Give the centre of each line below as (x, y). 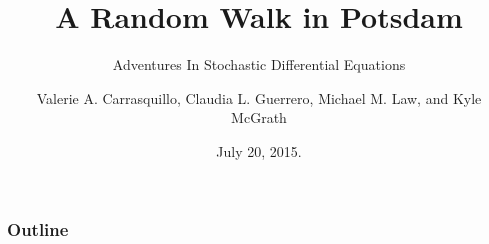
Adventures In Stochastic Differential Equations (259, 64)
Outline (38, 228)
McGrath (259, 117)
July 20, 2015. (259, 150)
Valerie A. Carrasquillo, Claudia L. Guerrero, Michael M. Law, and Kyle (259, 97)
